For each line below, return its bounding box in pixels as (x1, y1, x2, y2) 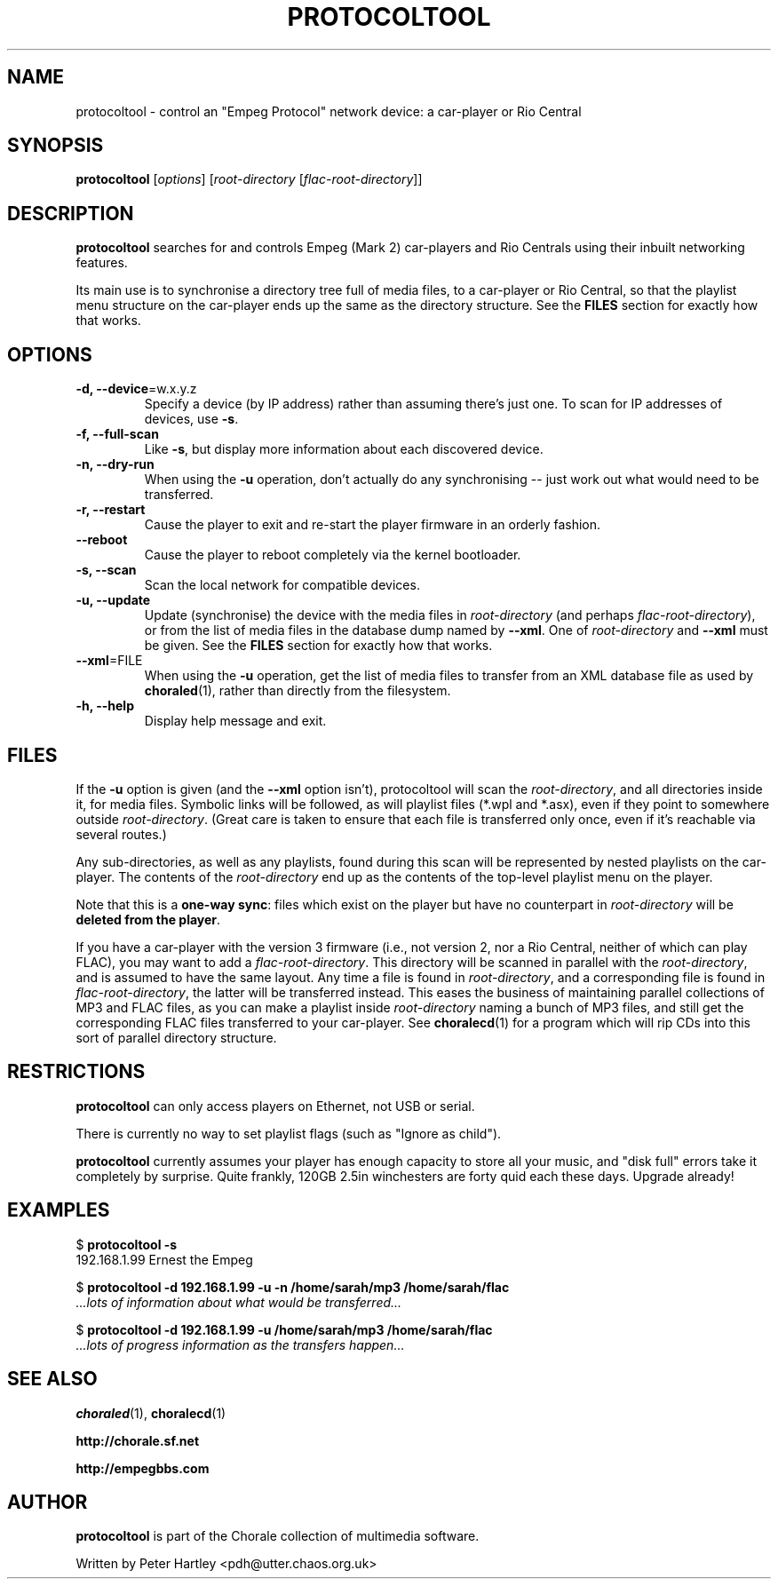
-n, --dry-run (75, 456, 155, 472)
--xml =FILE (75, 653, 143, 669)
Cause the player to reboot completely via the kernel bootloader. (144, 547, 521, 563)
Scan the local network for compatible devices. (144, 577, 420, 593)
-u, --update (75, 592, 151, 608)
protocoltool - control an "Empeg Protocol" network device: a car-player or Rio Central (75, 103, 582, 119)
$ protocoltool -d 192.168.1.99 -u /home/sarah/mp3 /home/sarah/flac (75, 1321, 493, 1337)
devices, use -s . (144, 411, 239, 427)
